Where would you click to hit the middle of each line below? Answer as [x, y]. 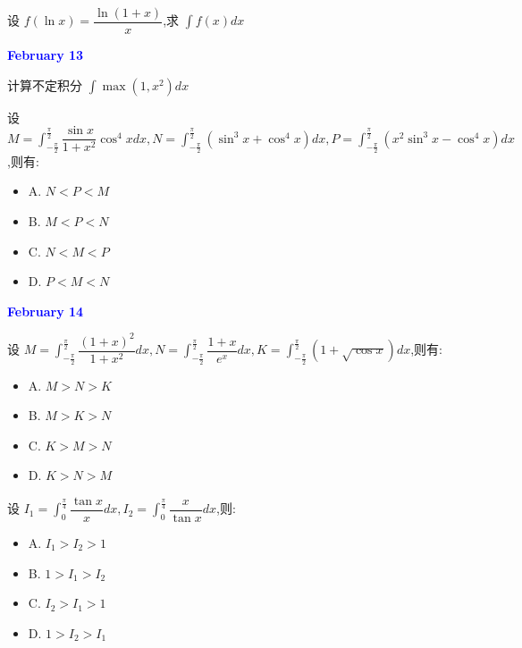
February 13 [46, 55]
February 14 [46, 311]
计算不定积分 [45, 84]
